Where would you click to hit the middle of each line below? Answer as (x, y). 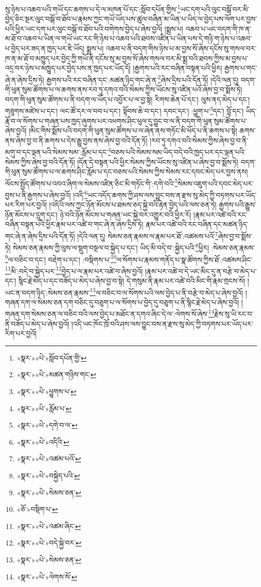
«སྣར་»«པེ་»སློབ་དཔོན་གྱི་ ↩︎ (52, 357)
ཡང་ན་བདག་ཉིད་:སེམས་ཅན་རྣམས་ (47, 292)
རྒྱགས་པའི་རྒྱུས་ (237, 205)
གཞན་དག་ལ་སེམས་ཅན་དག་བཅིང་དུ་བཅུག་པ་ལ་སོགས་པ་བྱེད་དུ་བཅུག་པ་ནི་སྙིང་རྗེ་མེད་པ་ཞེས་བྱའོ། (122, 302)
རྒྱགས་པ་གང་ (240, 68)
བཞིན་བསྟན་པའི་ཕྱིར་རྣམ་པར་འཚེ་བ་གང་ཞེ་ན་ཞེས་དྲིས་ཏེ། (74, 224)
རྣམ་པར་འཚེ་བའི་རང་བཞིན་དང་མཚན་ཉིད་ (197, 224)
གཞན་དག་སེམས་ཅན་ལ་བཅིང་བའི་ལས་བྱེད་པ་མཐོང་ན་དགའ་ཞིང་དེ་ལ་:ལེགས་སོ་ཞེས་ (107, 314)
